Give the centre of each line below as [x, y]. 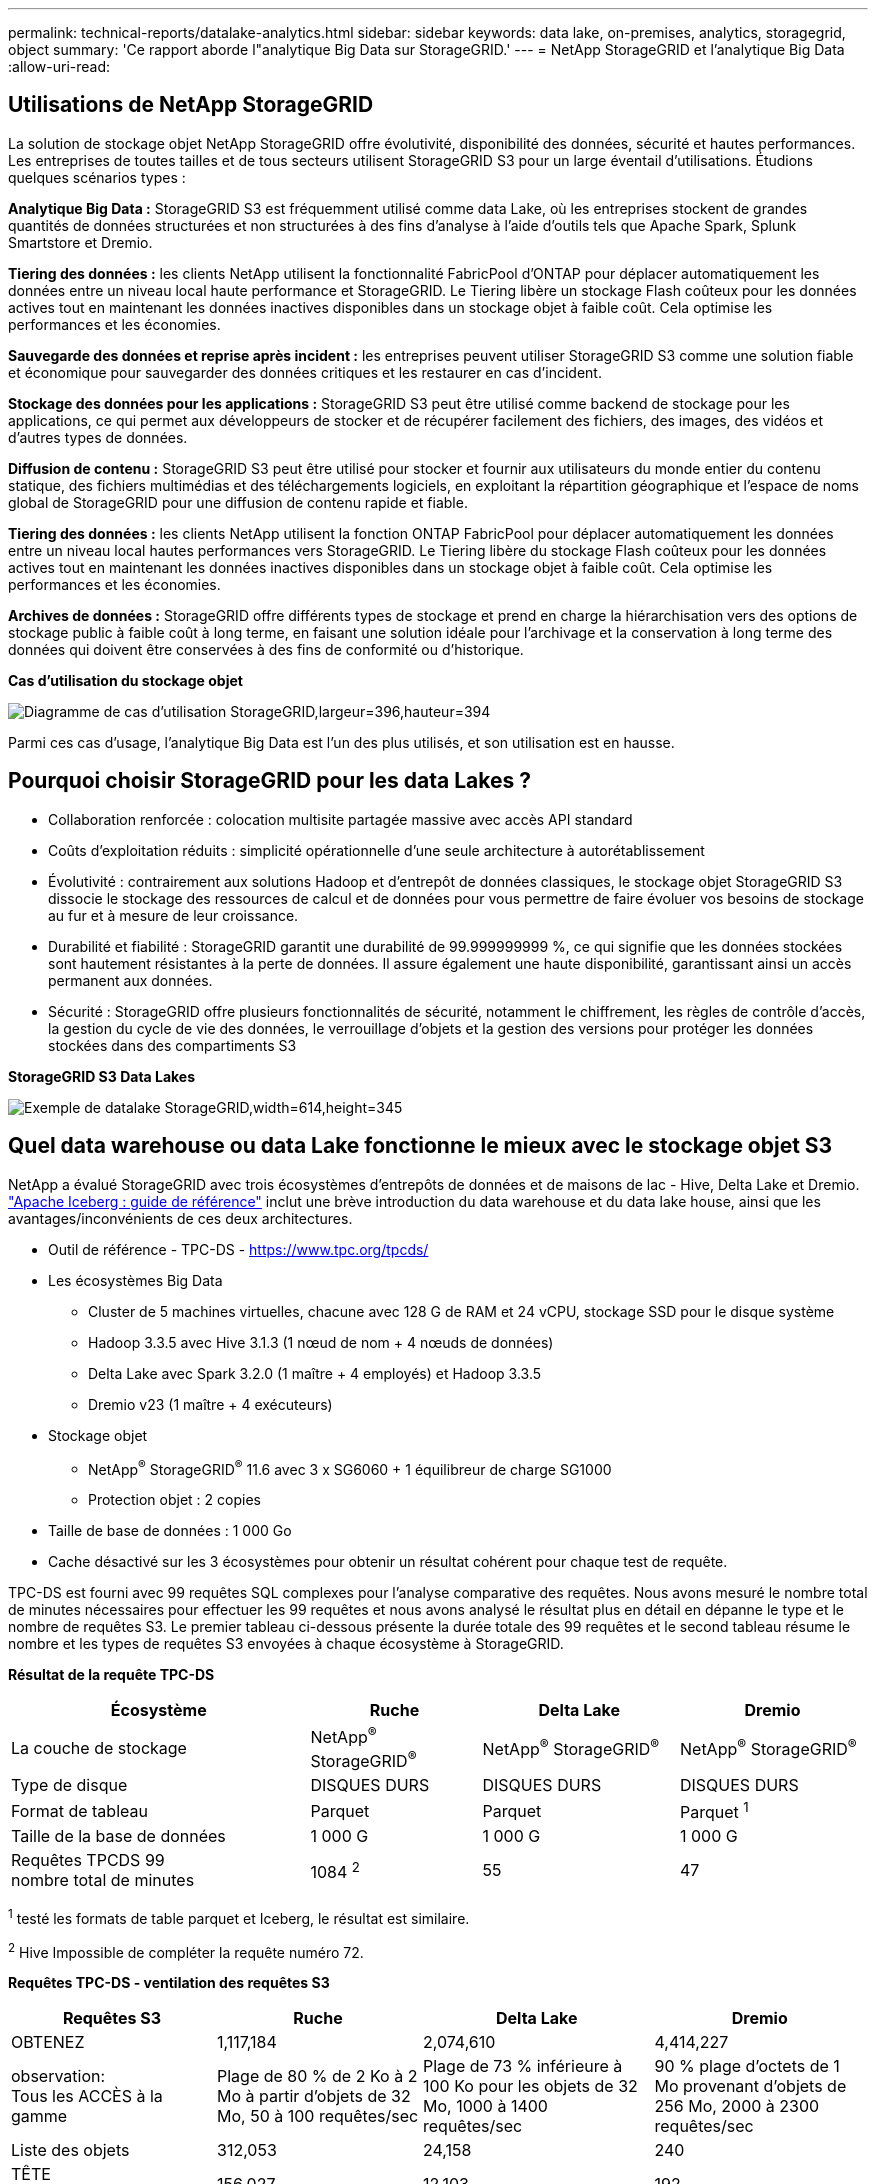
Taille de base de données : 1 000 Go [170, 1531]
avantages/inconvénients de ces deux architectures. [180, 1218]
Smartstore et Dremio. [80, 242]
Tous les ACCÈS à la [87, 2096]
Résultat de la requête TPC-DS [111, 1675]
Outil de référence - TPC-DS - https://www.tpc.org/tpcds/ [238, 1249]
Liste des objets [70, 2150]
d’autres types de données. [98, 437]
